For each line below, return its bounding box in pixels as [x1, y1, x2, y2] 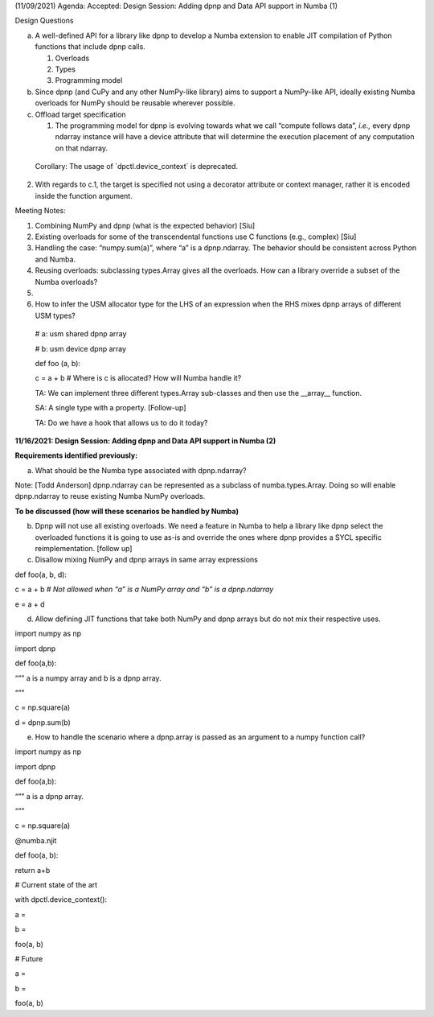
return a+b [14, 865, 51, 875]
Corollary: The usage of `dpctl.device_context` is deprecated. [35, 162, 239, 171]
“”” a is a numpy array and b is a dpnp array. [14, 673, 162, 683]
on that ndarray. [55, 143, 108, 153]
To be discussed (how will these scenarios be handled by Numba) [14, 506, 239, 516]
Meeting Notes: [14, 206, 66, 216]
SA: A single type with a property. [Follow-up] [35, 403, 186, 413]
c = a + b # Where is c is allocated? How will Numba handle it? [35, 373, 242, 383]
